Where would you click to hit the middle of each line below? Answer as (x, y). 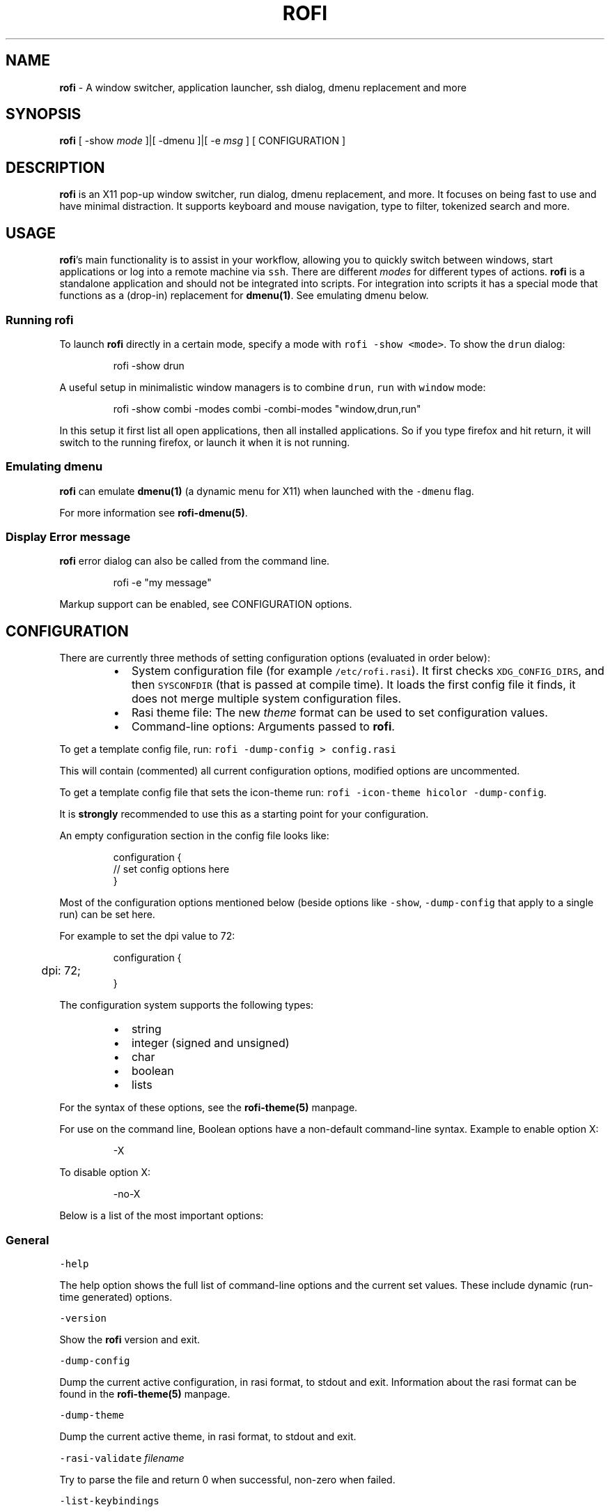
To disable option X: (105, 1173)
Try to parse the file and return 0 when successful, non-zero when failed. (227, 1479)
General (28, 1240)
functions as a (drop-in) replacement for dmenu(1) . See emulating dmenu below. (244, 296)
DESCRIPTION (55, 167)
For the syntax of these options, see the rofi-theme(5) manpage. (209, 1108)
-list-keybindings (109, 1500)
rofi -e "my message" (162, 583)
